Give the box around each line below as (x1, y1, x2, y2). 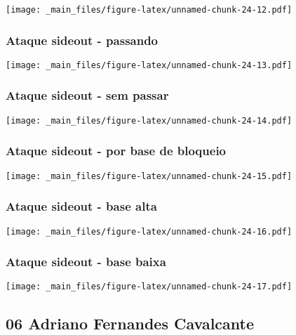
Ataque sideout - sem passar (6, 86, 169, 104)
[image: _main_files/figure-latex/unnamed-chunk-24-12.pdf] (6, 5, 292, 15)
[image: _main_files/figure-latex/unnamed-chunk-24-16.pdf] (6, 226, 292, 237)
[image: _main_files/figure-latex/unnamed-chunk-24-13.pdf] (6, 60, 292, 70)
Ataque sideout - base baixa (6, 253, 166, 270)
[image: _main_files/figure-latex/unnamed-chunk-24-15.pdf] (6, 171, 292, 181)
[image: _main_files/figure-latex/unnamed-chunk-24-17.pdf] (6, 282, 292, 292)
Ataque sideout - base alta (6, 197, 157, 215)
